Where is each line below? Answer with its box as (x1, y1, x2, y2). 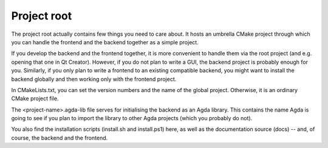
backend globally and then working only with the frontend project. (11, 75, 177, 82)
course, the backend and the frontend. (11, 134, 108, 141)
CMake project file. (11, 95, 59, 103)
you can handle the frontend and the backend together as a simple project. (11, 38, 199, 45)
